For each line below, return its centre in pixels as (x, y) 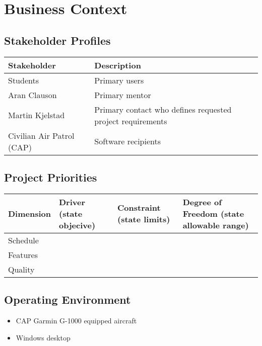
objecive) (77, 225)
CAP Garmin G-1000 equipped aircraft (76, 320)
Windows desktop (43, 337)
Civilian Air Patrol (41, 135)
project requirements (131, 121)
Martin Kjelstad (37, 115)
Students (23, 80)
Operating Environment (68, 299)
